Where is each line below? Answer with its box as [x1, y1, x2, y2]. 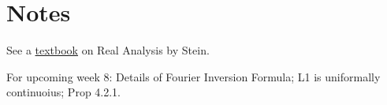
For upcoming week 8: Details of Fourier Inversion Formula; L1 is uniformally [6, 68, 381, 84]
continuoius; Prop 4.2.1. [6, 84, 121, 100]
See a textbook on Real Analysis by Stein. [6, 42, 210, 58]
